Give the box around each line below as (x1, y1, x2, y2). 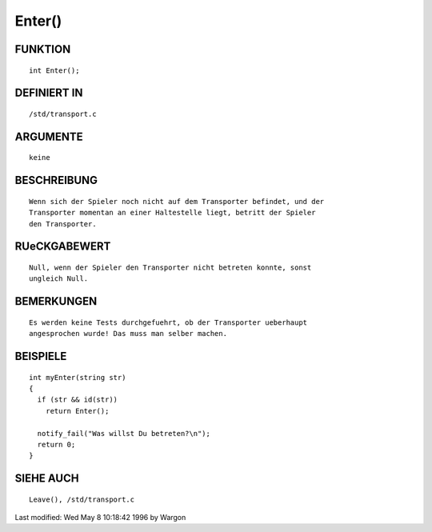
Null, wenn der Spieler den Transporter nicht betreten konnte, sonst (29, 262, 312, 272)
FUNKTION (14, 42, 71, 56)
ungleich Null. (29, 274, 89, 283)
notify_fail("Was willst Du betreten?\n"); (37, 429, 211, 438)
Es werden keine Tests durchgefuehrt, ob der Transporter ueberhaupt (29, 318, 308, 327)
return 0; (37, 440, 76, 449)
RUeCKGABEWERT (14, 240, 111, 254)
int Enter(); (29, 66, 80, 75)
